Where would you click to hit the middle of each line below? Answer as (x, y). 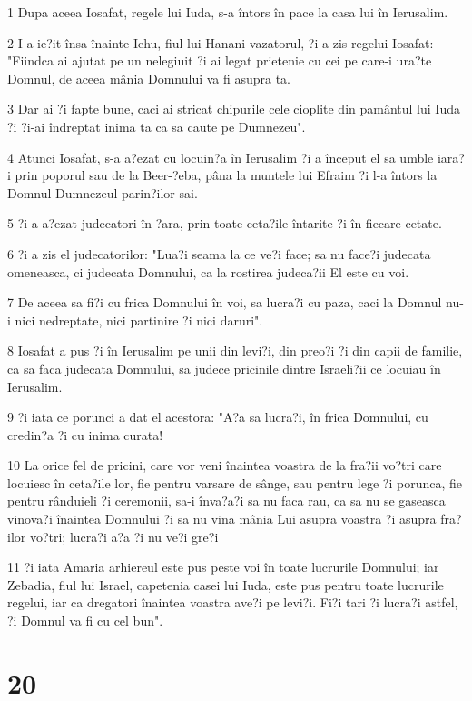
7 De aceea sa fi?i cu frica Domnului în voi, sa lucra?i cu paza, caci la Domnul (225, 302)
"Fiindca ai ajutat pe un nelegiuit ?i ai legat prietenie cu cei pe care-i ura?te (220, 60)
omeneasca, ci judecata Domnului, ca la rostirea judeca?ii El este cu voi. (208, 271)
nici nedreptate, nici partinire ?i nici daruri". (139, 320)
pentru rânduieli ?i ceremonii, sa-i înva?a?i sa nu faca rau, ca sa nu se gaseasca (226, 501)
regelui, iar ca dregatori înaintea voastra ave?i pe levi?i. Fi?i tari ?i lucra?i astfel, (233, 602)
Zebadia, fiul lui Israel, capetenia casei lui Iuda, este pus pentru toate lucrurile (226, 584)
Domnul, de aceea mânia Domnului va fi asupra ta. (149, 78)
